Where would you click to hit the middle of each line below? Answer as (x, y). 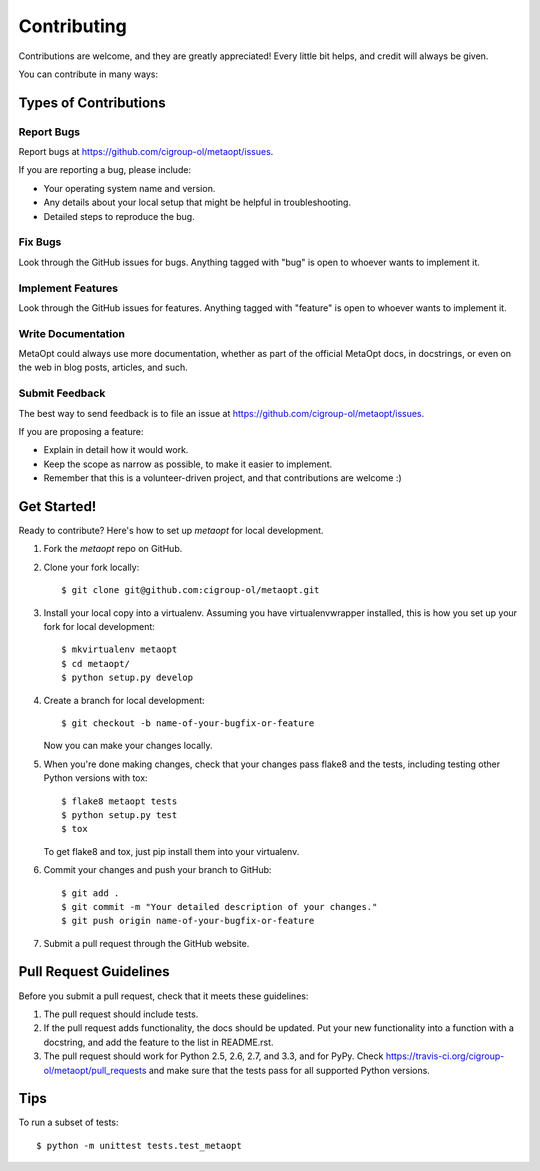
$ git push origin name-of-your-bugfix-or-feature (188, 921)
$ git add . (90, 893)
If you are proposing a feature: (81, 431)
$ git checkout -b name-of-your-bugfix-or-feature (188, 723)
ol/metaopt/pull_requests (95, 1070)
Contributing (72, 26)
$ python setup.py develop (127, 678)
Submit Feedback (62, 393)
